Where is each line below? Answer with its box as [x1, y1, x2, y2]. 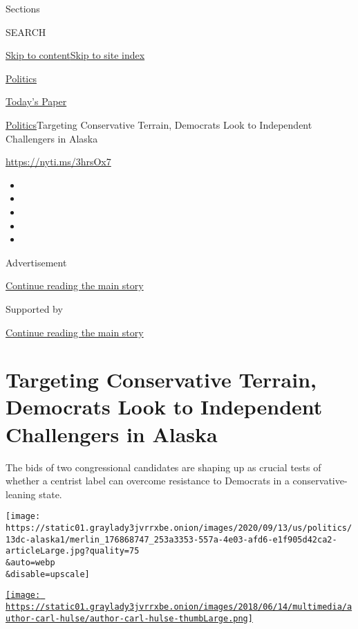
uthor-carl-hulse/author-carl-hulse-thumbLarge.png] [6, 613, 253, 623]
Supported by [6, 301, 63, 316]
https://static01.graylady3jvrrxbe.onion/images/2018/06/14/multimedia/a [6, 601, 352, 612]
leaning [6, 486, 36, 501]
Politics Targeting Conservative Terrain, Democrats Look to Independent [6, 117, 312, 131]
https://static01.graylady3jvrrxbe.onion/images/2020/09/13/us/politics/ [6, 523, 352, 534]
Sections [6, 1, 40, 15]
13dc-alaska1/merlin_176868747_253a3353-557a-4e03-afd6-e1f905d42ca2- [6, 534, 337, 545]
